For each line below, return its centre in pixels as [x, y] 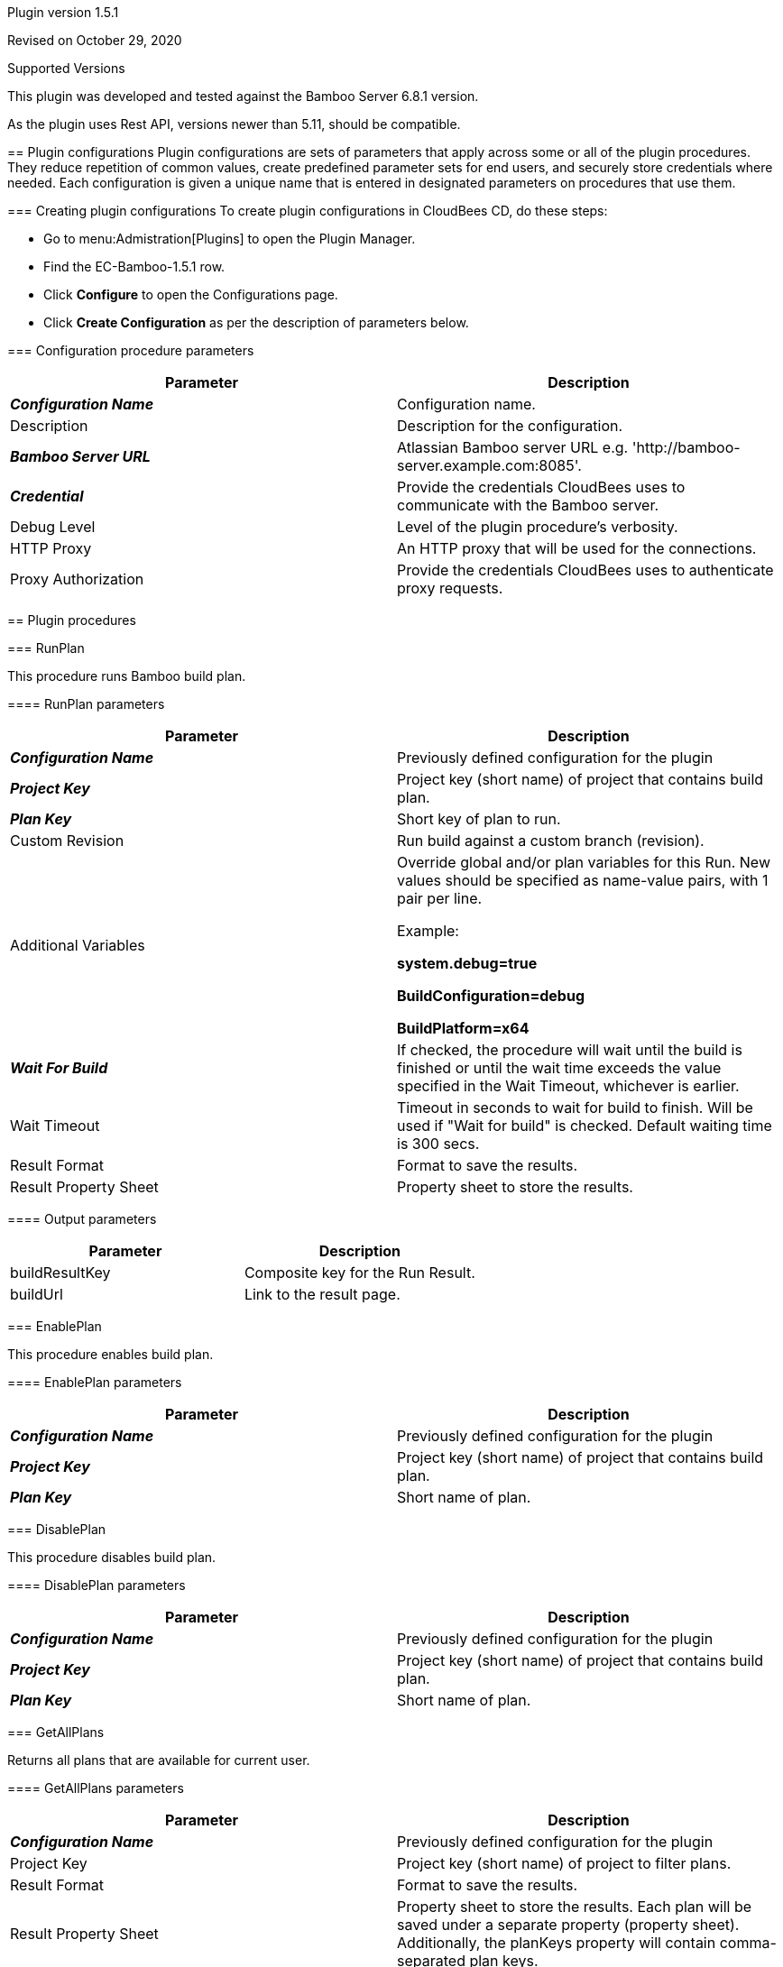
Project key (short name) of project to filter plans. [564, 1863]
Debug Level [53, 527]
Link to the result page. [322, 1294]
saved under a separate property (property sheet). [568, 1925]
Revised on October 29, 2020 [95, 40]
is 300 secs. [438, 1144]
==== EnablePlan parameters [95, 1382]
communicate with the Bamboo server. [528, 505]
